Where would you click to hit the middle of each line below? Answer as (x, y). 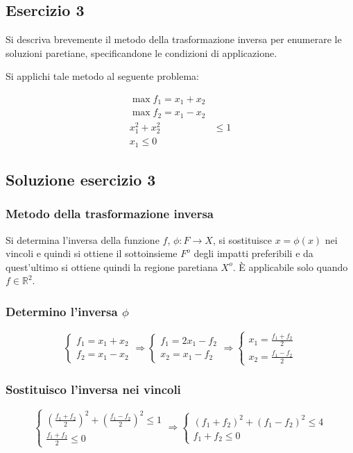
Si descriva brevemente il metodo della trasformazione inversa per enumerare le (174, 39)
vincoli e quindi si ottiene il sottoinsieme (92, 253)
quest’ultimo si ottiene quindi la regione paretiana (112, 266)
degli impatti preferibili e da (253, 253)
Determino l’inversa (62, 311)
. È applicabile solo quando (290, 266)
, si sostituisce (242, 239)
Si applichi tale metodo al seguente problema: (102, 76)
